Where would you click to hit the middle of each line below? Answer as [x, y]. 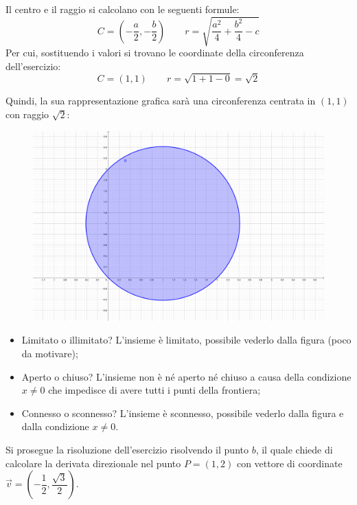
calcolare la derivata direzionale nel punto [93, 463]
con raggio [27, 114]
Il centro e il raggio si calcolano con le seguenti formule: [123, 9]
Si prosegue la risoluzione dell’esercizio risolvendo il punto [127, 449]
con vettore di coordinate [289, 463]
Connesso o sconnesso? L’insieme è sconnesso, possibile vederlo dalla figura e [183, 413]
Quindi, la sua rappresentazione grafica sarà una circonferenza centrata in [161, 101]
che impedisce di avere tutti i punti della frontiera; [154, 390]
